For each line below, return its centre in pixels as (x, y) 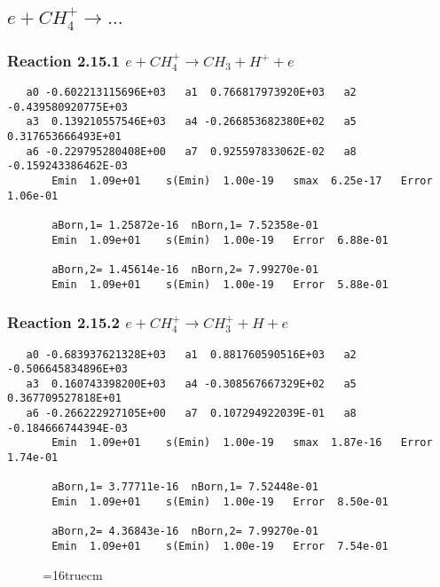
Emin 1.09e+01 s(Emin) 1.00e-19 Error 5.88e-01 (220, 284)
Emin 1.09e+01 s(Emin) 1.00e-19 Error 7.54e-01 (220, 547)
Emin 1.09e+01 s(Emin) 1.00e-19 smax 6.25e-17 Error (242, 180)
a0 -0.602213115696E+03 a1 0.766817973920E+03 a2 (191, 93)
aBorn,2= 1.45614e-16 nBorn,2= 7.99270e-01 (185, 269)
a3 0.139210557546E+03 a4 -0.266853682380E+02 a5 (191, 122)
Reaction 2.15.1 (63, 60)
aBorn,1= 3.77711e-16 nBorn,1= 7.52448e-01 (185, 487)
